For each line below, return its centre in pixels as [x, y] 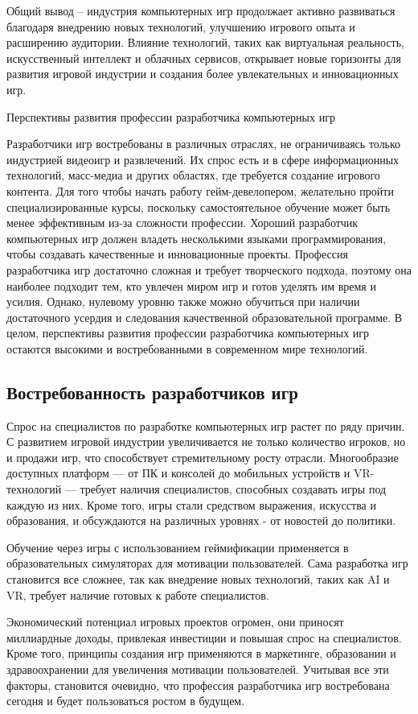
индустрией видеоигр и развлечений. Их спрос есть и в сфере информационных [203, 159]
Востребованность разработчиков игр [152, 392]
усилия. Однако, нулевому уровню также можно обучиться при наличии [183, 301]
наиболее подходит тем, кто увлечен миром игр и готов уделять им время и [191, 285]
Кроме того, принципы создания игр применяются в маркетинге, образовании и [201, 653]
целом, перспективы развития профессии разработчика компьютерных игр [188, 333]
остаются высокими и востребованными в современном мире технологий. [187, 348]
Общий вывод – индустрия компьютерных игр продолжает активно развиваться [201, 10]
